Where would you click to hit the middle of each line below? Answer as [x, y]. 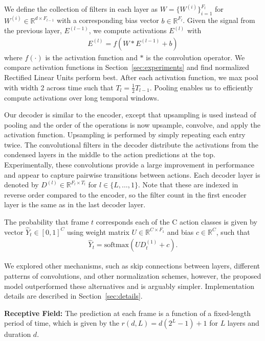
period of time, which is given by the [62, 323]
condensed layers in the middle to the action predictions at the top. [110, 154]
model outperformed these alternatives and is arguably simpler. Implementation [129, 286]
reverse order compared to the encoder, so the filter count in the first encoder [125, 194]
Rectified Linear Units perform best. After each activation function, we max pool [131, 77]
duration [18, 334]
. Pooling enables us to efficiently [201, 87]
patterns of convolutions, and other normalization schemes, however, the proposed [133, 276]
